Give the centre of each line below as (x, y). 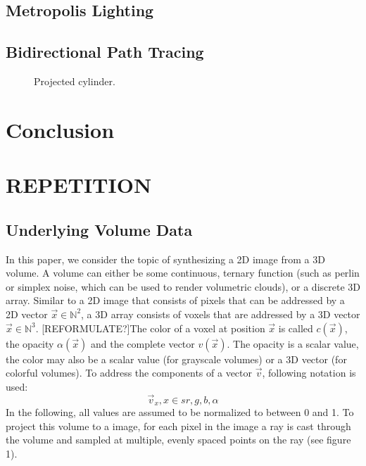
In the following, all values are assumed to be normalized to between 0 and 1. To (180, 411)
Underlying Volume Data (99, 229)
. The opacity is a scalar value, (293, 343)
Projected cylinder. (75, 81)
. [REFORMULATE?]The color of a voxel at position (150, 328)
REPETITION (79, 185)
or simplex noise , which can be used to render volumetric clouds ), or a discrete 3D (183, 286)
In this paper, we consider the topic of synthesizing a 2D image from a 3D (165, 259)
